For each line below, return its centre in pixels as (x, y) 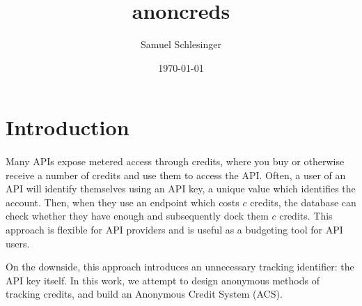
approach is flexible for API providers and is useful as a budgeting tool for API (174, 230)
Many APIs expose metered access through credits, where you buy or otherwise (175, 161)
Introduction (68, 127)
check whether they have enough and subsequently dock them (137, 216)
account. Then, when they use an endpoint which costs (123, 202)
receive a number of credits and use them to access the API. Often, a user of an (176, 175)
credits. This (306, 216)
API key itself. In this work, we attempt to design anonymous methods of (163, 280)
